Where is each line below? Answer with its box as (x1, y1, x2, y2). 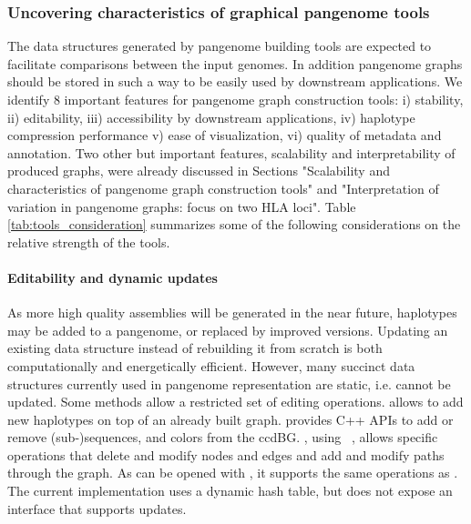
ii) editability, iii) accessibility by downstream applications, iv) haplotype (7, 107, 415, 126)
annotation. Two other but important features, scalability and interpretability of (7, 143, 456, 162)
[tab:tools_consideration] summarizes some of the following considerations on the (7, 215, 461, 234)
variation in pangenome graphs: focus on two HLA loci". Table (7, 196, 356, 216)
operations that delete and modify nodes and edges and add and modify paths (7, 445, 445, 464)
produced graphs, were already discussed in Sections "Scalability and (7, 161, 390, 180)
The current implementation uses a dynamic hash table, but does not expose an (7, 481, 453, 500)
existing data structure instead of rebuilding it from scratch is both (7, 338, 383, 358)
